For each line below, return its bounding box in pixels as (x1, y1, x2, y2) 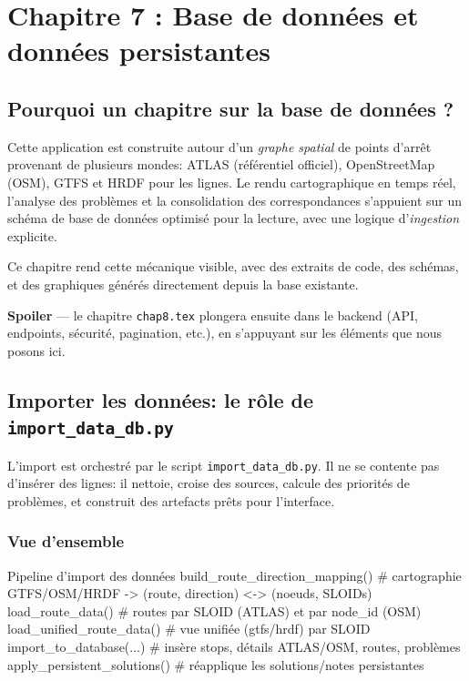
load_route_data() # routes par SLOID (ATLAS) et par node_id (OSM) (7, 601, 422, 620)
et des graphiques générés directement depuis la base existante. (7, 274, 359, 293)
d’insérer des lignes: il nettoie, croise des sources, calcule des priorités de (7, 473, 410, 493)
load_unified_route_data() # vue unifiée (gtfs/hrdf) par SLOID (7, 619, 371, 638)
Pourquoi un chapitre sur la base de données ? (7, 94, 454, 122)
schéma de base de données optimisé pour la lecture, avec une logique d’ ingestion (7, 208, 460, 228)
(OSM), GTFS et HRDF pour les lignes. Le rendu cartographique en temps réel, (7, 172, 456, 191)
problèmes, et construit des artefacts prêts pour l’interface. (7, 491, 335, 510)
